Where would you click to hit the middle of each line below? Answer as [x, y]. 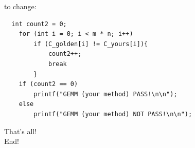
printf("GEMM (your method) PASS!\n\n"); [105, 94]
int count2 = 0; [39, 24]
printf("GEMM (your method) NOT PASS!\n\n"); [113, 114]
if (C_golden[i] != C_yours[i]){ [91, 44]
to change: [20, 6]
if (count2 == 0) [48, 84]
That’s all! [21, 131]
